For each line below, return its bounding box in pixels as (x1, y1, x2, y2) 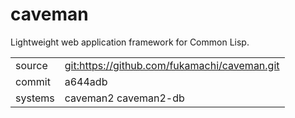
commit (15, 74, 51, 88)
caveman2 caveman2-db (64, 91, 185, 105)
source (15, 58, 48, 72)
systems (15, 91, 55, 105)
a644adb (64, 74, 108, 88)
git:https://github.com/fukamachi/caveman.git (64, 58, 280, 72)
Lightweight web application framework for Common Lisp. (10, 36, 250, 48)
